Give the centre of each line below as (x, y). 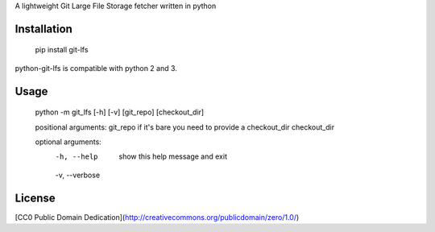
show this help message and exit (173, 156)
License (35, 198)
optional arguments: (68, 142)
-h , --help (77, 157)
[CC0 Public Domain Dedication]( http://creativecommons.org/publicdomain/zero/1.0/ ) (157, 217)
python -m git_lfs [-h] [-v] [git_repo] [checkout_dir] (120, 112)
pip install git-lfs (62, 50)
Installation (43, 29)
